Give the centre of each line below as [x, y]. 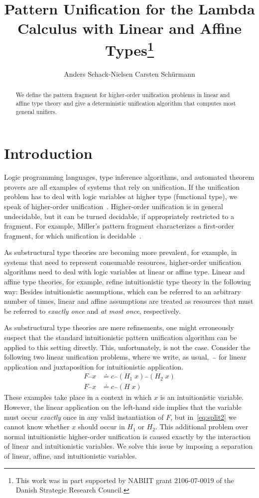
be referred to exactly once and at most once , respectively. [92, 311]
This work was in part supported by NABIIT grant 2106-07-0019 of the [125, 480]
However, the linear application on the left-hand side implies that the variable [123, 407]
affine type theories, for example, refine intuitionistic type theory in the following [128, 282]
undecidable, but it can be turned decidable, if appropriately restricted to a [119, 216]
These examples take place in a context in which [78, 397]
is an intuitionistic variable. [202, 397]
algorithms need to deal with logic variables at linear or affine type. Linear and [125, 272]
